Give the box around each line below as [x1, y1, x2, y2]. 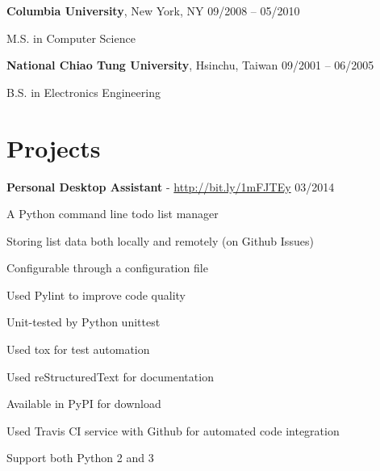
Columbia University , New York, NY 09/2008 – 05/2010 [6, 2, 300, 19]
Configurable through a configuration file [6, 259, 208, 276]
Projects [6, 131, 101, 164]
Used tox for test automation [6, 341, 150, 358]
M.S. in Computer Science [6, 29, 136, 46]
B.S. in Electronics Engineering [6, 83, 161, 100]
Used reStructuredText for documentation [6, 368, 214, 385]
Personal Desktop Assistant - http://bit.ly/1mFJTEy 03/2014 [6, 178, 335, 195]
